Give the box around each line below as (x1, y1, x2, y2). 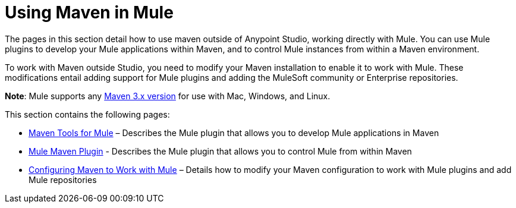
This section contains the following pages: (5, 109, 170, 119)
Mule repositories (29, 174, 97, 185)
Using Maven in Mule (5, 2, 174, 23)
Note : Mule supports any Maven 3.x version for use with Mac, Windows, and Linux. (5, 90, 331, 101)
